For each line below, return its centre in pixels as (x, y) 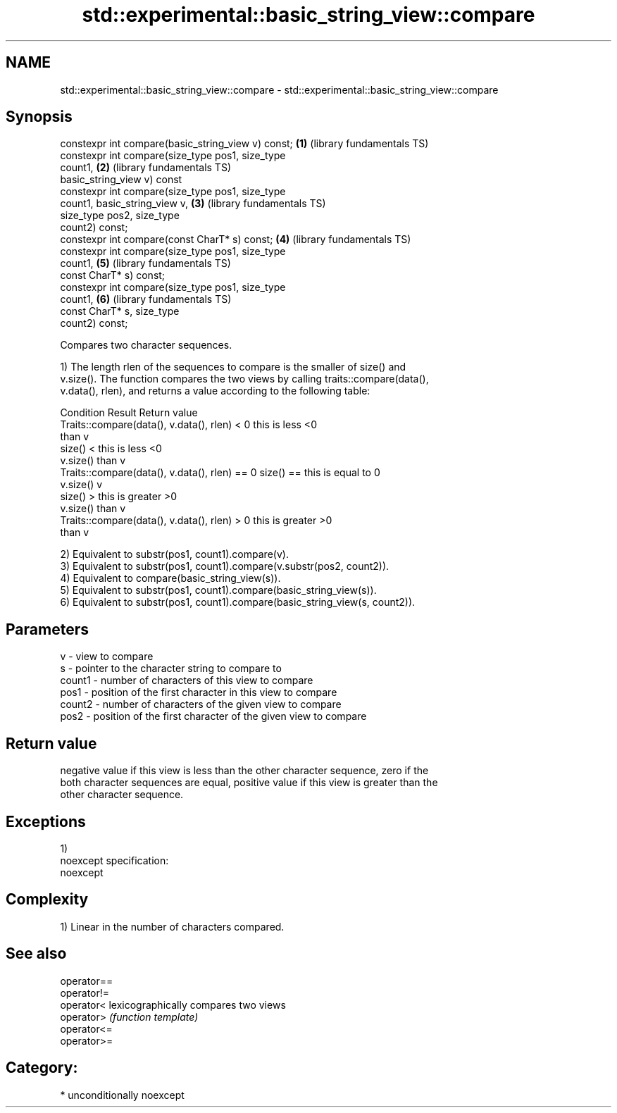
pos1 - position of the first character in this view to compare (199, 692)
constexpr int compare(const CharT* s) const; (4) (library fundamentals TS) (236, 240)
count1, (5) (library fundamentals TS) (145, 263)
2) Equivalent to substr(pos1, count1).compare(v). (174, 554)
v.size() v (81, 485)
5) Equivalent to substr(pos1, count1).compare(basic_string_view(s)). (218, 590)
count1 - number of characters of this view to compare (187, 680)
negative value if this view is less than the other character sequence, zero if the (244, 771)
